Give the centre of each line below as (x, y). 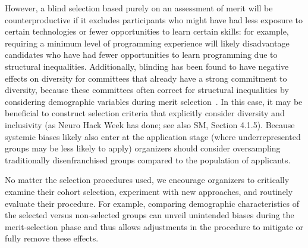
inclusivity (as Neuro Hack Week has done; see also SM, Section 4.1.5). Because (150, 124)
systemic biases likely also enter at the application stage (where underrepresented (153, 136)
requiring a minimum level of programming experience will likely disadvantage (147, 43)
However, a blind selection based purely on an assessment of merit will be (139, 8)
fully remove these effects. (52, 238)
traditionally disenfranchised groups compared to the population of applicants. (148, 159)
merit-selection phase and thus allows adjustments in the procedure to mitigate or (154, 226)
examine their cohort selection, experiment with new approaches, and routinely (149, 191)
